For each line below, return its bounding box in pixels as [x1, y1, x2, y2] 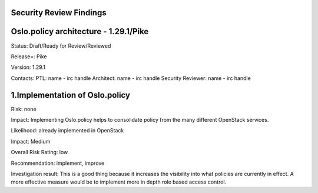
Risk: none [11, 105, 37, 112]
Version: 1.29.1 [11, 64, 45, 71]
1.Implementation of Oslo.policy [11, 90, 131, 100]
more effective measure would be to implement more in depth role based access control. [11, 178, 227, 185]
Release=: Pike [11, 53, 47, 60]
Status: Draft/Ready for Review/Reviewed [11, 42, 111, 49]
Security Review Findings [11, 8, 107, 18]
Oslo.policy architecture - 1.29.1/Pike [11, 26, 149, 36]
